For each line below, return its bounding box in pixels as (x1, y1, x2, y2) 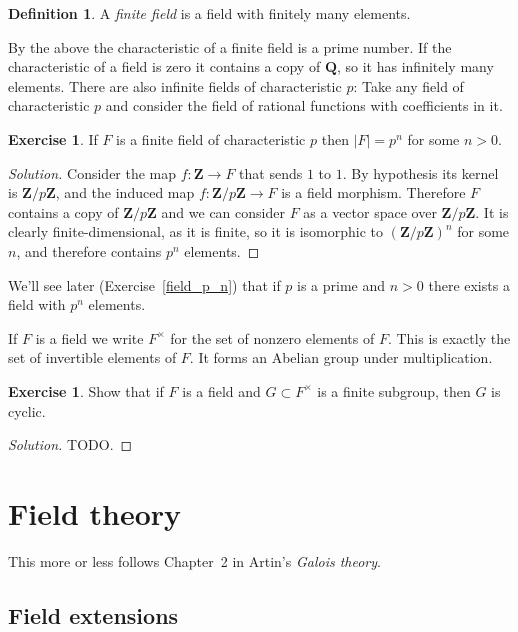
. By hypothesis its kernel (342, 162, 499, 183)
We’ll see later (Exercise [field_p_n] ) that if (8, 274, 281, 295)
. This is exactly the (387, 327, 511, 348)
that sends (239, 162, 303, 183)
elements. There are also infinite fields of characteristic (8, 75, 342, 96)
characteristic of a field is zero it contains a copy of (8, 56, 321, 77)
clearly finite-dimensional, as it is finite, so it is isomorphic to (8, 221, 384, 242)
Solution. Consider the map (8, 162, 177, 183)
